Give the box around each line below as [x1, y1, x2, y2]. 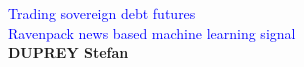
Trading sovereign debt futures [8, 3, 196, 23]
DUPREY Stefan [8, 42, 129, 63]
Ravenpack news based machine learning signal [8, 22, 296, 43]
